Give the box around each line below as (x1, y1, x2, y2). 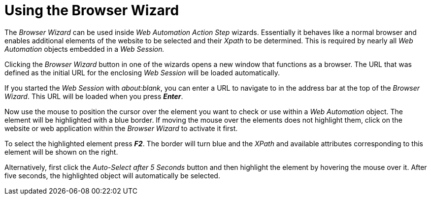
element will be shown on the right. (4, 147, 118, 156)
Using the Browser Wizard (4, 2, 179, 19)
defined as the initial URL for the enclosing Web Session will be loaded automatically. (4, 68, 280, 77)
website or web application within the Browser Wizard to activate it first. (4, 124, 238, 133)
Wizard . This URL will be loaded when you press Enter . (4, 92, 183, 100)
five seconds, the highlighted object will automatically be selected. (4, 171, 220, 180)
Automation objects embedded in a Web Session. (4, 44, 165, 53)
